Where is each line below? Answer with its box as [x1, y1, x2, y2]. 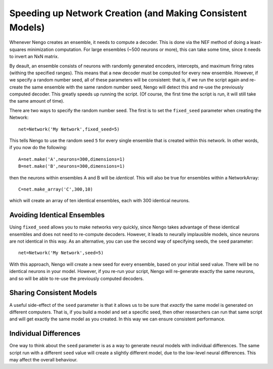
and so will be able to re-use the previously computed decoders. [9, 275, 144, 282]
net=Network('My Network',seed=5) [18, 250, 104, 256]
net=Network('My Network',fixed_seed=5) [18, 126, 120, 132]
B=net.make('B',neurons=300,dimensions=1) [18, 163, 125, 169]
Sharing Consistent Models [9, 289, 97, 297]
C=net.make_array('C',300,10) [18, 186, 94, 192]
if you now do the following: [9, 145, 68, 151]
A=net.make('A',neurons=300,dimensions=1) [18, 156, 125, 162]
